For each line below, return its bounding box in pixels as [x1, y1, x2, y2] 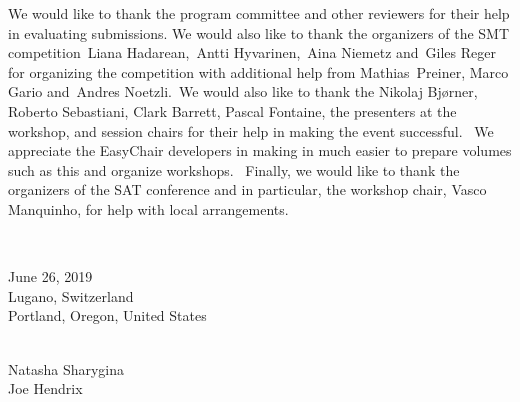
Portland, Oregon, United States [8, 305, 207, 326]
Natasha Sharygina [8, 358, 125, 379]
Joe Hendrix [8, 378, 83, 399]
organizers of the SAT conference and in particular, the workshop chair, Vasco [8, 179, 487, 200]
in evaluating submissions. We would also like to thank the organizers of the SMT [8, 22, 510, 43]
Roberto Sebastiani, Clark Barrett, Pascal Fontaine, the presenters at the [8, 100, 457, 121]
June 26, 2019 [8, 266, 93, 287]
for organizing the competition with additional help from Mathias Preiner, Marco [8, 61, 509, 82]
